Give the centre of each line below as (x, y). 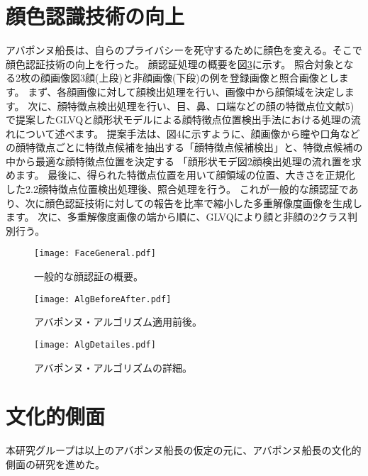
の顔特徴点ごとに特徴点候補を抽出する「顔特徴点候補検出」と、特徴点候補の (184, 147)
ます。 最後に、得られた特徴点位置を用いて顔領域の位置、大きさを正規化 (185, 175)
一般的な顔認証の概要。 (89, 276)
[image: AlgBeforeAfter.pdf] (103, 299)
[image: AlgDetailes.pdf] (95, 344)
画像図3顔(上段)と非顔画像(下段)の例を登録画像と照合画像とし (194, 78)
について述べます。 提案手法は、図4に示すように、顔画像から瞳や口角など (188, 133)
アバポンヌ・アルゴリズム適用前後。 (118, 322)
